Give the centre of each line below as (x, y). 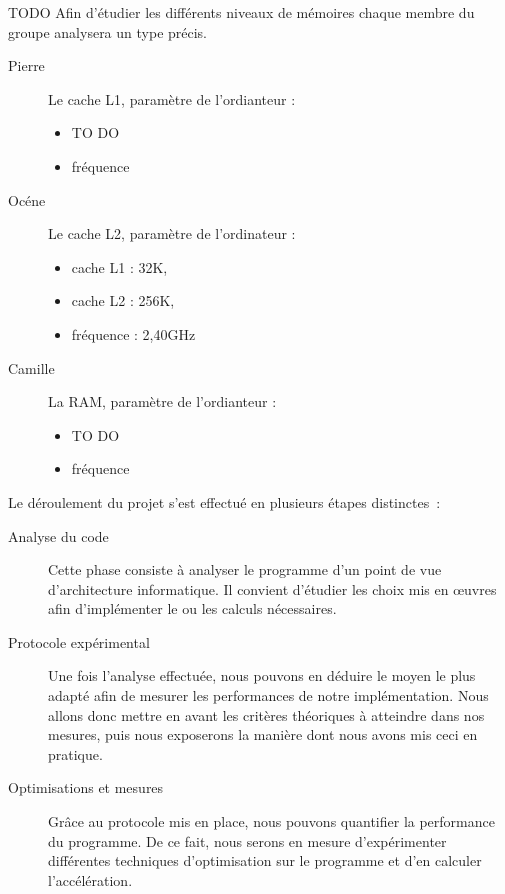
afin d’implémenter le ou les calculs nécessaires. (192, 608)
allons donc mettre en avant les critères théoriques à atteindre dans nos (266, 714)
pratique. (75, 753)
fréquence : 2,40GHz (133, 333)
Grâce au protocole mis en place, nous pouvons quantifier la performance (271, 821)
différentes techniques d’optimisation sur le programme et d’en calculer (265, 860)
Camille (31, 367)
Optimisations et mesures (86, 787)
